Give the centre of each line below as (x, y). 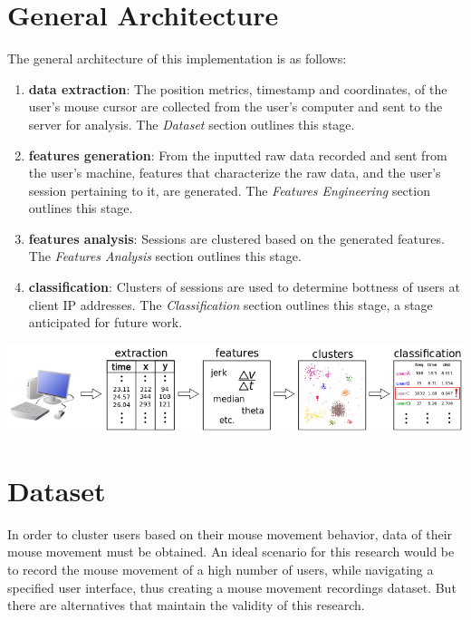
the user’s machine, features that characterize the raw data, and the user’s (235, 173)
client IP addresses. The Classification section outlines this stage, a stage (231, 304)
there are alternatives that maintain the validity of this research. (186, 605)
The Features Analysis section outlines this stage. (165, 256)
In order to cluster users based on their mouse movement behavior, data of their (230, 533)
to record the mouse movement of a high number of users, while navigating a (221, 569)
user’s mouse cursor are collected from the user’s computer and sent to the (235, 107)
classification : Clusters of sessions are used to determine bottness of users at (244, 287)
